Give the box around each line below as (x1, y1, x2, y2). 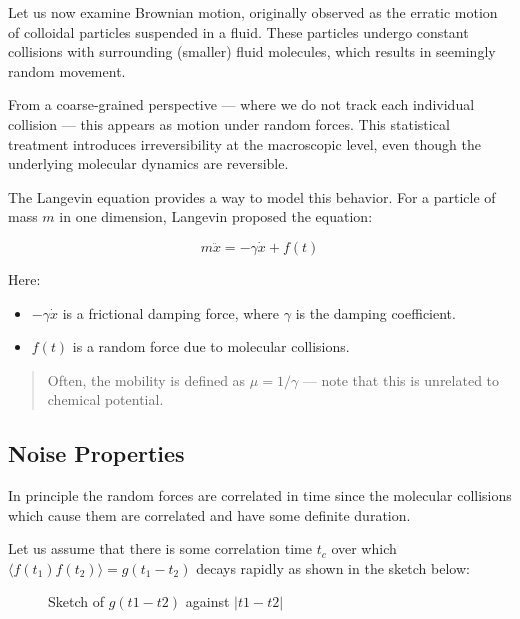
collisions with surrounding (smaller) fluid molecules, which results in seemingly (8, 41, 496, 62)
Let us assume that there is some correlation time (8, 538, 312, 559)
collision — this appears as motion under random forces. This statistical (8, 113, 450, 134)
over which (331, 538, 397, 559)
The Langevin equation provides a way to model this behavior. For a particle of (8, 186, 496, 207)
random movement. (8, 60, 126, 81)
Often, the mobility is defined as (47, 369, 246, 390)
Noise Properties (8, 438, 185, 469)
